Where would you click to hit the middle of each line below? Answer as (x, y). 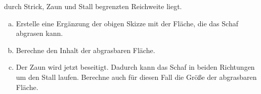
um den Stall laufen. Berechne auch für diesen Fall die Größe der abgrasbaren (136, 77)
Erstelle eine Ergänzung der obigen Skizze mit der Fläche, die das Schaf (127, 23)
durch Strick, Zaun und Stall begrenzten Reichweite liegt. (93, 6)
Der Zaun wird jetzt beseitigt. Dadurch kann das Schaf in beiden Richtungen (135, 67)
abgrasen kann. (39, 33)
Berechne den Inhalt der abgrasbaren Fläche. (85, 50)
